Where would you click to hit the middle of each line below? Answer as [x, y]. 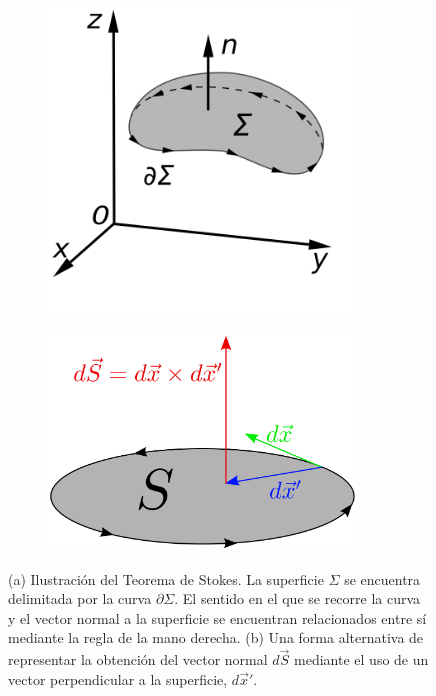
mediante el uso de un [361, 659]
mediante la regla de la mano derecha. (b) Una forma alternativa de [216, 637]
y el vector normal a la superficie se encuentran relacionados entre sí [217, 617]
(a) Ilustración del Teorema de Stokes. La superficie [166, 578]
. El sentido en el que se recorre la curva [297, 598]
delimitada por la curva [80, 598]
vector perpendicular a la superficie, [118, 678]
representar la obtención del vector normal [138, 659]
